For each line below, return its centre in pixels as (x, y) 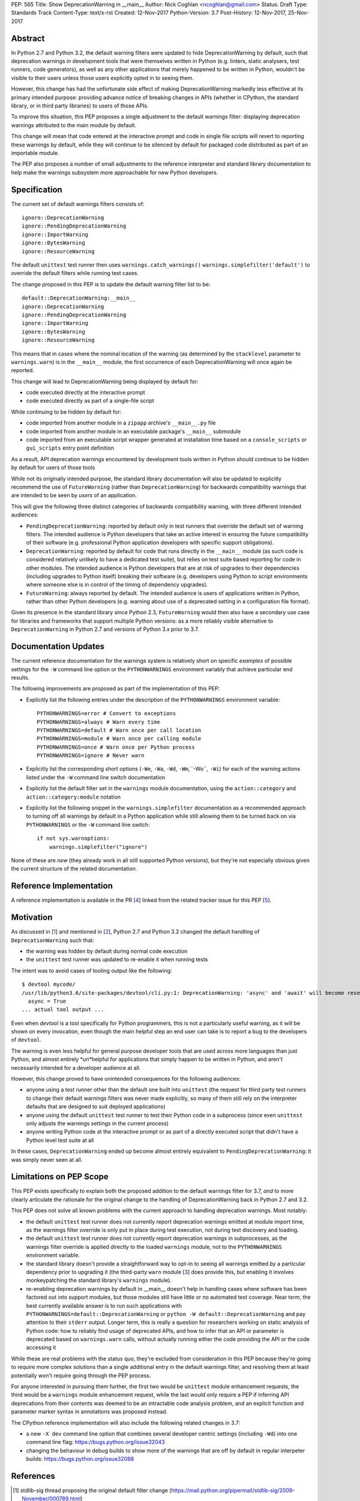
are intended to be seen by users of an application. (74, 495)
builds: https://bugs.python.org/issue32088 (80, 1459)
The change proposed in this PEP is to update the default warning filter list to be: (111, 284)
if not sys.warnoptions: (73, 838)
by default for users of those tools (53, 468)
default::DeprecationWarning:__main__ (79, 298)
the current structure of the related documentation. (74, 869)
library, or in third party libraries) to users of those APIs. (80, 106)
